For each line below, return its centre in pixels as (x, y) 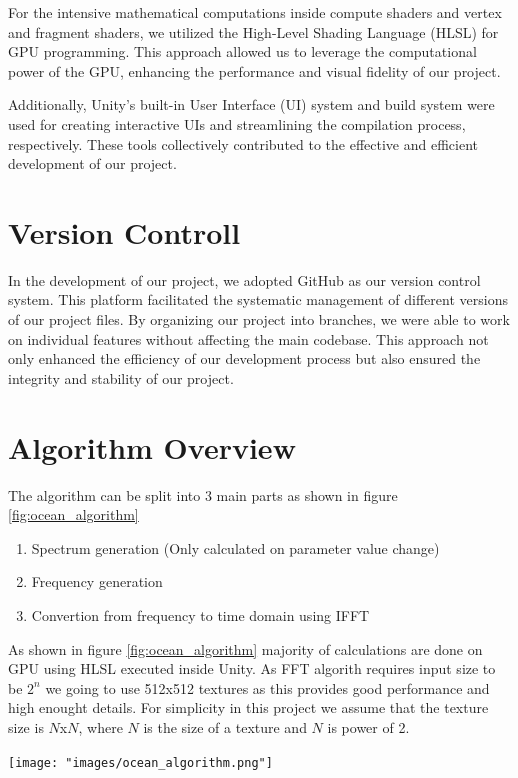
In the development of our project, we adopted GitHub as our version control (244, 279)
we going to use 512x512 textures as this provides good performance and (267, 687)
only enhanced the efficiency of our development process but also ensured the (244, 358)
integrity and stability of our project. (121, 377)
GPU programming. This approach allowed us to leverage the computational (242, 51)
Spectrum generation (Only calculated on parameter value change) (235, 547)
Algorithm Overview (152, 446)
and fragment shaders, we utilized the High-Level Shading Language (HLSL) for (253, 31)
